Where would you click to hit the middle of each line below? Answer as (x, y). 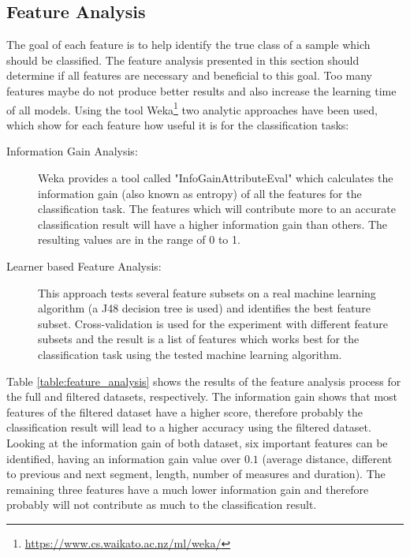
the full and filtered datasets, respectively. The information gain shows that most (202, 396)
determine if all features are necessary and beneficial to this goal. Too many (190, 75)
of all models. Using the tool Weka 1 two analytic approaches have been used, (192, 108)
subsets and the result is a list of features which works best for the (199, 339)
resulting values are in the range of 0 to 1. (139, 239)
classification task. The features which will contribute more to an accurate (217, 209)
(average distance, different (327, 458)
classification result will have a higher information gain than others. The (213, 224)
